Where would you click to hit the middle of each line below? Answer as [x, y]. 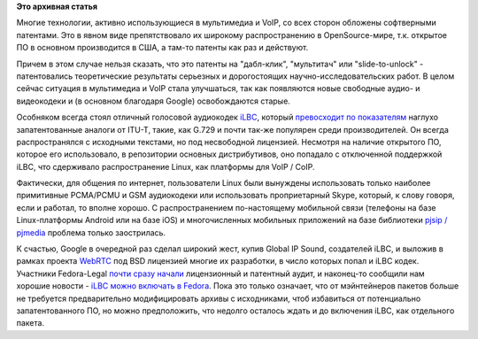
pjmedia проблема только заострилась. [91, 232]
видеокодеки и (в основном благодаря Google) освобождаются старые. [154, 101]
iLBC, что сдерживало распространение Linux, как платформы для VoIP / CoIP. [166, 166]
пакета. [30, 323]
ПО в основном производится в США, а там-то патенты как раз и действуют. [162, 48]
